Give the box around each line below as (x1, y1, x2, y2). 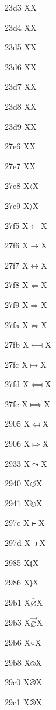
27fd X (5, 378, 29, 390)
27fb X (5, 338, 29, 351)
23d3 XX (5, 1, 37, 13)
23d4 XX (5, 21, 37, 33)
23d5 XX (5, 41, 37, 53)
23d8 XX (5, 100, 37, 112)
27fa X (5, 318, 29, 331)
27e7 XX (5, 159, 36, 172)
